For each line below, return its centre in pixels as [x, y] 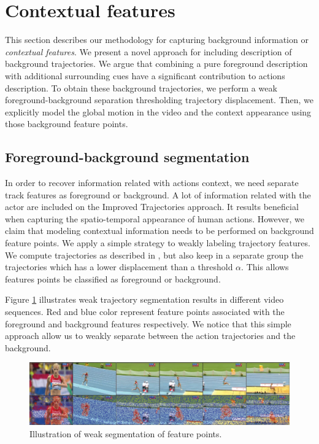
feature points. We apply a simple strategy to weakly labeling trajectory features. [158, 243]
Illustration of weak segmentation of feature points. [126, 433]
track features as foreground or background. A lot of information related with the [158, 194]
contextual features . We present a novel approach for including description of [148, 51]
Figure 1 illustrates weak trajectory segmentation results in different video [144, 299]
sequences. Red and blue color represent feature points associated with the [145, 312]
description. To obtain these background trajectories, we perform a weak [141, 88]
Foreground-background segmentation [127, 157]
